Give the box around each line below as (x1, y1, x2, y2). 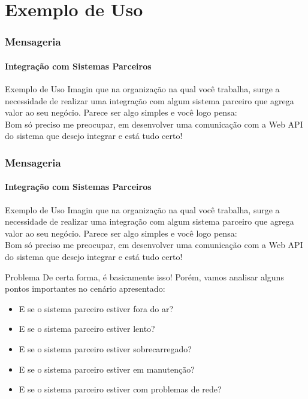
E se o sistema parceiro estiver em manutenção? (19, 362, 195, 375)
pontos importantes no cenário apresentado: (5, 282, 165, 295)
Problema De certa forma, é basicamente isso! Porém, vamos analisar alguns (5, 270, 284, 283)
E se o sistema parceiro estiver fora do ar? (19, 302, 174, 315)
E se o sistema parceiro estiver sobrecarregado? (19, 342, 192, 355)
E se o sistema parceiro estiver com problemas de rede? (19, 383, 222, 395)
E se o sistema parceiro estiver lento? (19, 322, 155, 335)
